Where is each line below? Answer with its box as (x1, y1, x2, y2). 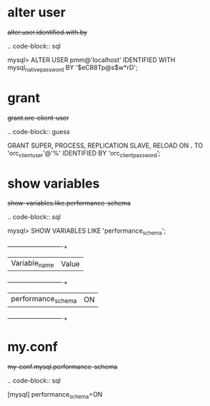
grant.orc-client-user (7, 113, 69, 122)
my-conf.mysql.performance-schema (7, 362, 118, 371)
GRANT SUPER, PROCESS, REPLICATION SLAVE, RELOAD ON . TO (7, 141, 204, 150)
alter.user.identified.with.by (7, 28, 88, 36)
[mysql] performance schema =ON (7, 390, 103, 400)
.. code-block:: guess (7, 127, 70, 136)
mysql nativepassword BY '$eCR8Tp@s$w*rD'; (7, 63, 138, 73)
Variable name (11, 258, 55, 270)
